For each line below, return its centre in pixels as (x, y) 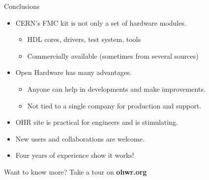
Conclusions (22, 6)
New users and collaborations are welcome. (80, 138)
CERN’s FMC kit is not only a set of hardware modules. (101, 22)
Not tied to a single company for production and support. (114, 105)
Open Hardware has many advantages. (74, 72)
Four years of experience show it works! (75, 155)
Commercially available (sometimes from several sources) (113, 55)
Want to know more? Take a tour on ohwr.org (75, 171)
